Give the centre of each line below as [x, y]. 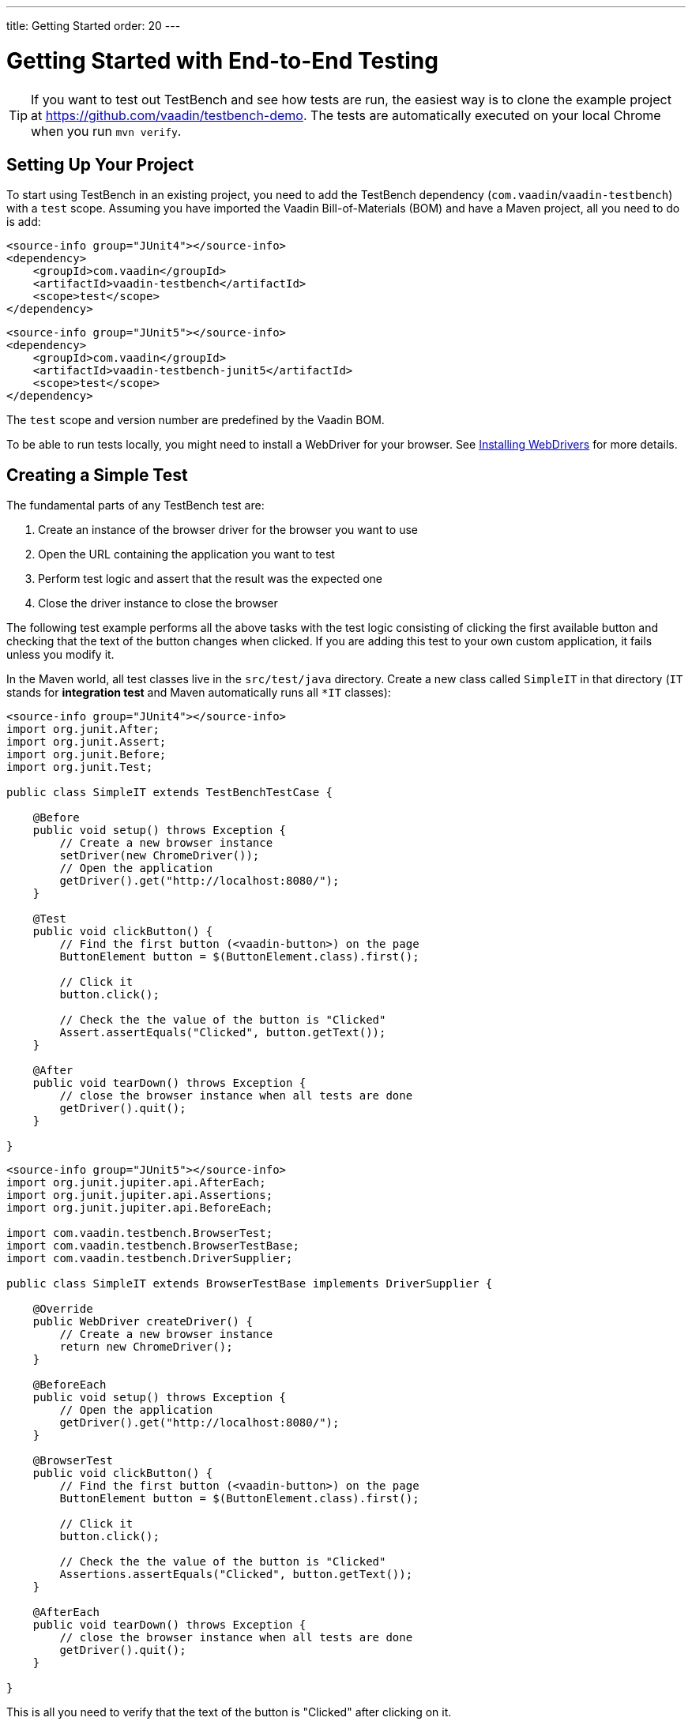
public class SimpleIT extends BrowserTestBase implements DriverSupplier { [250, 1284]
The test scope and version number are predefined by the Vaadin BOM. [196, 420]
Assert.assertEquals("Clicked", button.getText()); [223, 1033]
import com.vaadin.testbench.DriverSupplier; [150, 1259]
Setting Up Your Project [100, 164]
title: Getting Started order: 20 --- [94, 26]
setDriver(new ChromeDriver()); [160, 856]
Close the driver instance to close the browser [158, 603]
